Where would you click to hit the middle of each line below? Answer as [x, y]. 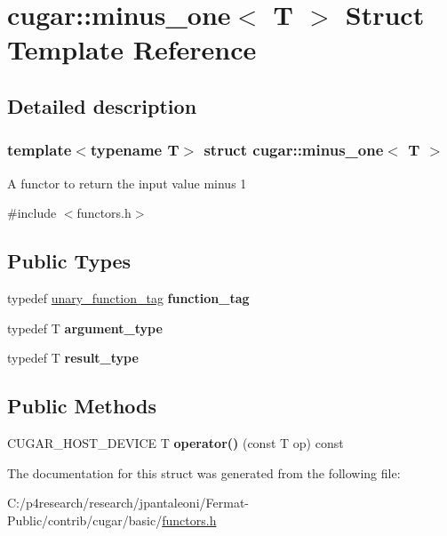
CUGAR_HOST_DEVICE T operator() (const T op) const [176, 442]
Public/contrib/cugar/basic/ [85, 520]
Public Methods [82, 406]
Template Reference [132, 49]
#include [32, 213]
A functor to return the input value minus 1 [127, 183]
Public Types [69, 261]
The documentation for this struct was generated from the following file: [204, 472]
